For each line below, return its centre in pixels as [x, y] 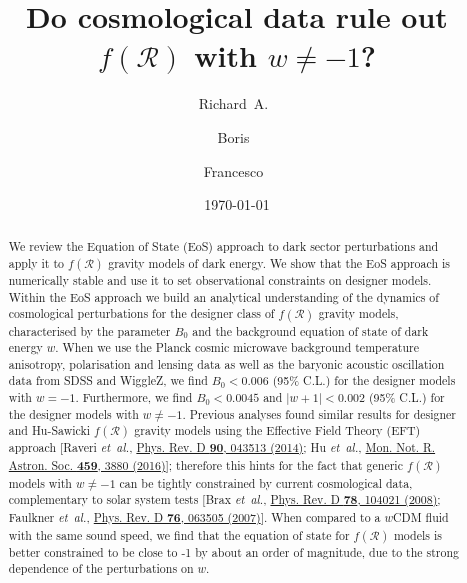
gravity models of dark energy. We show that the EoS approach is [279, 263]
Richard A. [233, 103]
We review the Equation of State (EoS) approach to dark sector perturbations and [223, 246]
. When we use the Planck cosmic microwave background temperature [237, 347]
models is [417, 534]
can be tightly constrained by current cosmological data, [266, 482]
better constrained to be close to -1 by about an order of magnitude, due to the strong [234, 551]
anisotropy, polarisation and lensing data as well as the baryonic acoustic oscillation [226, 363]
